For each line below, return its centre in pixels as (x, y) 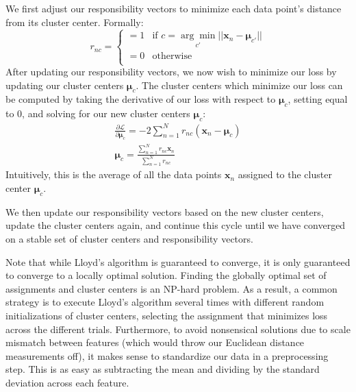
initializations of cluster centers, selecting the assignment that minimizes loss (167, 316)
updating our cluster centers (65, 85)
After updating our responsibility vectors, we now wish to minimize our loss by (171, 71)
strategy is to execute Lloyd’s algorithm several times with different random (165, 302)
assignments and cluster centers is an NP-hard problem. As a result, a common (171, 288)
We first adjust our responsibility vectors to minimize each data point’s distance (174, 8)
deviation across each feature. (67, 382)
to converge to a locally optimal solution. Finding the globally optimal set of (166, 275)
